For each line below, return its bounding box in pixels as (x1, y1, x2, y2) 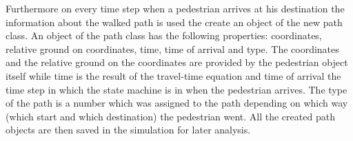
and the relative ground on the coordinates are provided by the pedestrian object (6, 55, 348, 69)
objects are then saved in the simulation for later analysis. (6, 122, 251, 137)
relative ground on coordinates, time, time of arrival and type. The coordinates (6, 41, 339, 56)
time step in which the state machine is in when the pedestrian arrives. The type (6, 82, 347, 96)
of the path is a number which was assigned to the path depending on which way (6, 96, 348, 110)
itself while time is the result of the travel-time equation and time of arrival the (6, 68, 341, 83)
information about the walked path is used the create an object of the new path (6, 14, 343, 29)
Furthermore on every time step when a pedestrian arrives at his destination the (6, 1, 345, 15)
